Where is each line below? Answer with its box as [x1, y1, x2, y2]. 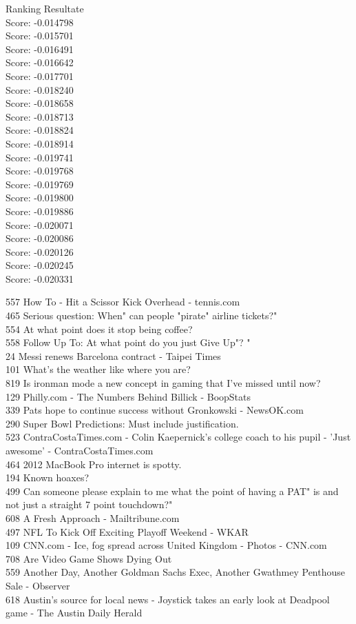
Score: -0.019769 [6, 177, 74, 191]
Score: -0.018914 [6, 136, 74, 150]
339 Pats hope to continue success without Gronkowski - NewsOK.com [6, 403, 304, 417]
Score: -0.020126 [6, 244, 74, 259]
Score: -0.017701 [6, 68, 74, 83]
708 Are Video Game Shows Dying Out [6, 551, 172, 565]
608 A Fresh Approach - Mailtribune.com [6, 510, 180, 525]
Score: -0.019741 [6, 150, 74, 164]
